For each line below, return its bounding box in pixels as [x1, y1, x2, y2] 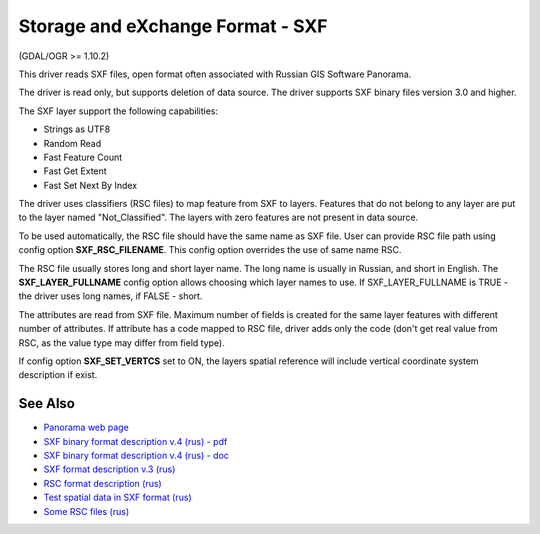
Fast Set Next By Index [43, 179, 138, 191]
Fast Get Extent [43, 165, 107, 177]
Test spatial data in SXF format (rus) [43, 491, 192, 504]
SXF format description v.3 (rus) [43, 463, 176, 475]
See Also [18, 395, 75, 412]
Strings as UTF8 [43, 123, 111, 135]
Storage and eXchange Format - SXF [18, 15, 329, 37]
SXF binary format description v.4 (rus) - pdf [43, 435, 228, 447]
